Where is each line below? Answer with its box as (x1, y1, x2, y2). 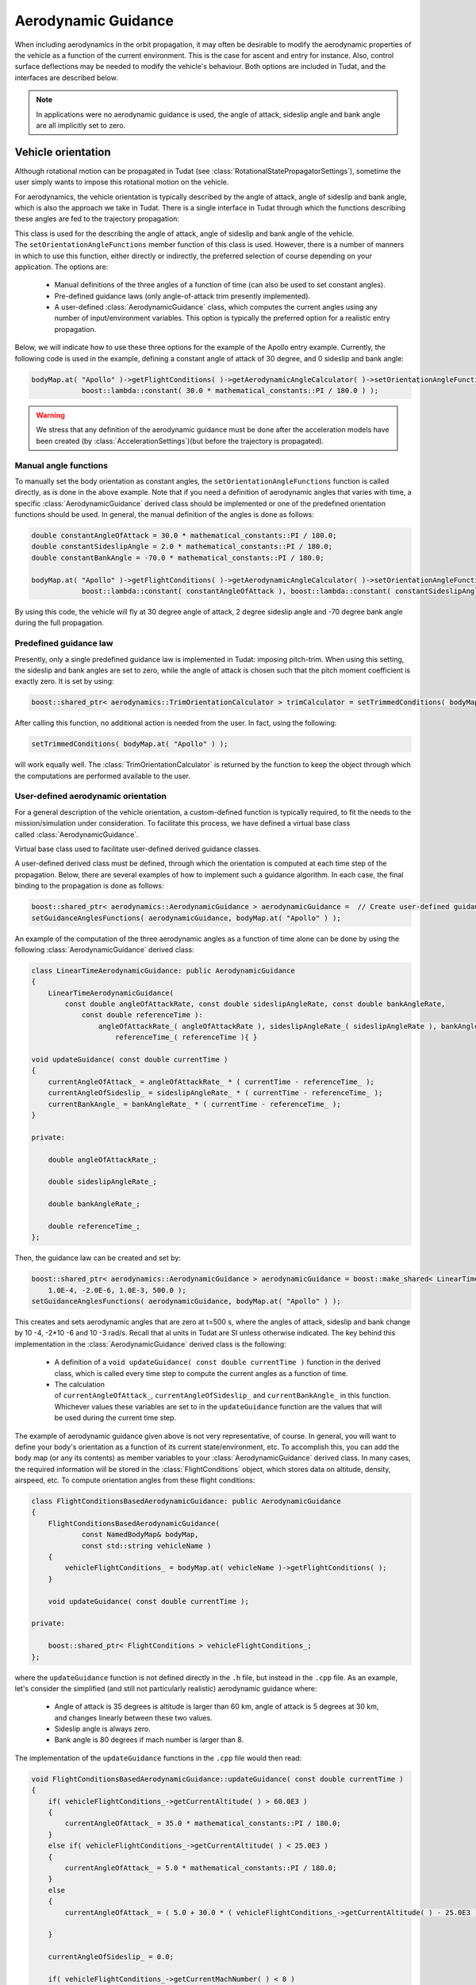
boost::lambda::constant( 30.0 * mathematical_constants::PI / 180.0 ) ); (81, 386, 379, 395)
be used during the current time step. (54, 1413, 177, 1423)
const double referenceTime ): (81, 1011, 204, 1019)
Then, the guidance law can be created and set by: (14, 1253, 182, 1262)
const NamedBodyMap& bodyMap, (81, 1530, 199, 1540)
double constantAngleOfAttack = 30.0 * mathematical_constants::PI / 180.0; (31, 531, 337, 540)
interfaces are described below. (14, 72, 118, 83)
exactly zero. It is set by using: (14, 676, 114, 686)
